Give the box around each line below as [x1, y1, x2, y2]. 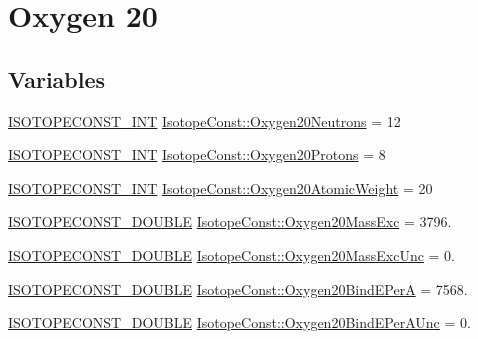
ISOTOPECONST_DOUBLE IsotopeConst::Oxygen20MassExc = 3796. [8, 211, 452, 232]
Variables [8, 63, 106, 94]
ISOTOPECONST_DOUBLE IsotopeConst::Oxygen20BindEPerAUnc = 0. [8, 312, 471, 333]
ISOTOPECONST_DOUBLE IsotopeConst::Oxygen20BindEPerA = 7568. [8, 278, 468, 299]
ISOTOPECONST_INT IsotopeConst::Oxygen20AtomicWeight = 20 [8, 177, 433, 198]
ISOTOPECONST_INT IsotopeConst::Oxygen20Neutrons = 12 [8, 110, 401, 131]
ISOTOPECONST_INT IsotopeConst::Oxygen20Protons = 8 [8, 144, 386, 165]
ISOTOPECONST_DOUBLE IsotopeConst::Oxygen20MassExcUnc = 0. [8, 244, 455, 265]
